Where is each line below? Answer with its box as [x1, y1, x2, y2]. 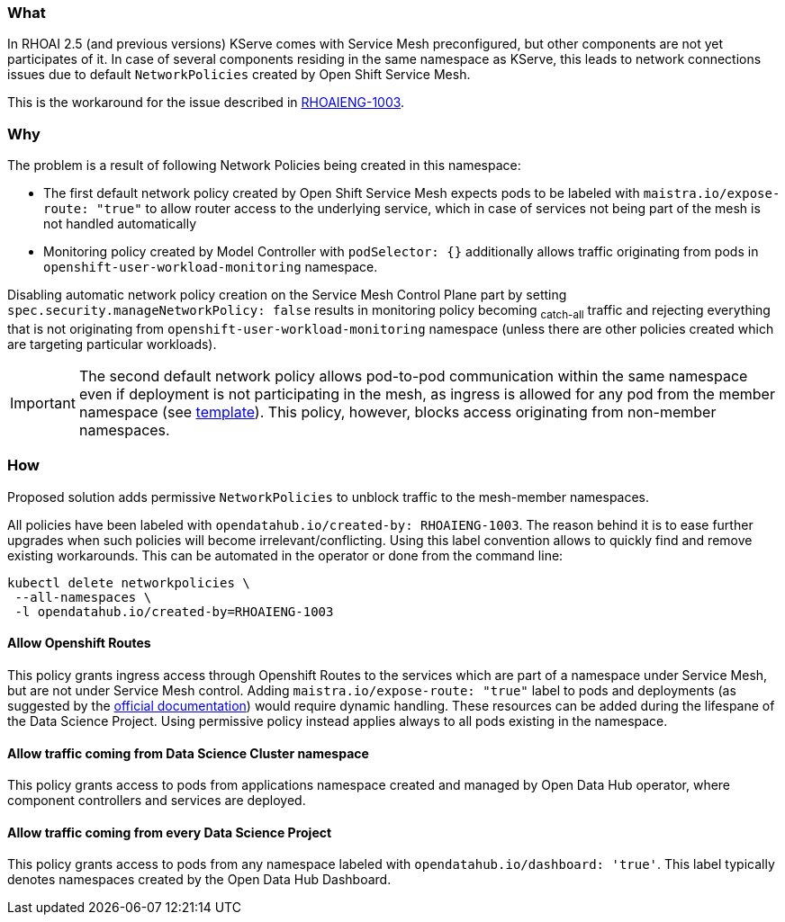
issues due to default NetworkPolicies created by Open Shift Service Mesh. [7, 67, 471, 83]
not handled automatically [43, 216, 197, 232]
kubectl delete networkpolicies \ [7, 575, 250, 590]
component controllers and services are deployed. [7, 792, 306, 809]
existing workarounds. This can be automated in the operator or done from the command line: [7, 547, 564, 563]
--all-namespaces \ [14, 589, 152, 604]
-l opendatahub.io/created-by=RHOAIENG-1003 [14, 604, 334, 619]
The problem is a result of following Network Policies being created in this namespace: [7, 157, 521, 174]
